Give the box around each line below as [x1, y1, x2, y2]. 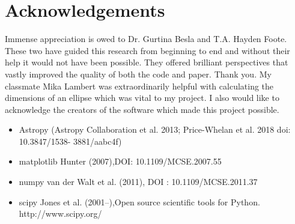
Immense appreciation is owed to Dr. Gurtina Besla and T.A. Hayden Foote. [5, 32, 287, 45]
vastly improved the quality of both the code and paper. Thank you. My [5, 67, 272, 80]
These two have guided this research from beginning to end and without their [5, 44, 290, 56]
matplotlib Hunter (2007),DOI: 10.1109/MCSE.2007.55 [19, 155, 222, 168]
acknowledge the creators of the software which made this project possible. [5, 103, 279, 115]
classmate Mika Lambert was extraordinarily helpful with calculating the [5, 79, 274, 92]
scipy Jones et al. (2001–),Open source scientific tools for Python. [19, 195, 260, 208]
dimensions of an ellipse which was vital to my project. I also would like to [5, 91, 279, 104]
